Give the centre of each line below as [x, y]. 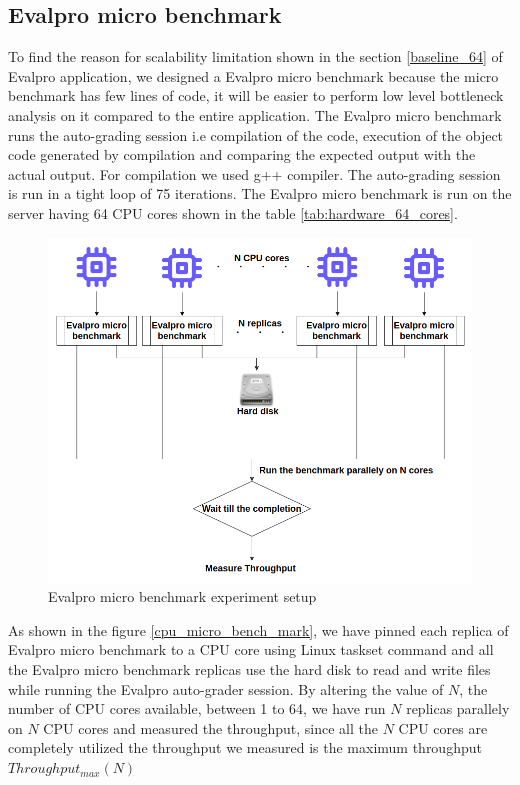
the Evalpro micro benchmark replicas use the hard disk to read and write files [249, 669]
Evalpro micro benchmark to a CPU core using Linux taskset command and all [251, 649]
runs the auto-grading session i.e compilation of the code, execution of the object [256, 134]
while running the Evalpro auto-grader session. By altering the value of [226, 688]
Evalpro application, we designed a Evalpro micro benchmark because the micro [253, 75]
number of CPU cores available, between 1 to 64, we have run [197, 708]
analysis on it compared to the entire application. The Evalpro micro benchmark [255, 114]
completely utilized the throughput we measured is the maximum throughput [245, 747]
